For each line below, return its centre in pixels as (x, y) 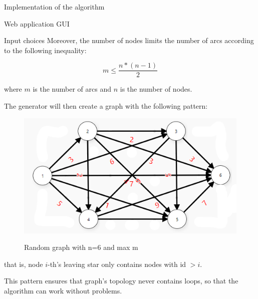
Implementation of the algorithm (54, 7)
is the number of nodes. (156, 89)
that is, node (24, 264)
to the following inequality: (45, 50)
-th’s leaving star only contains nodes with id (117, 264)
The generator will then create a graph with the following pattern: (106, 106)
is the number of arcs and (72, 89)
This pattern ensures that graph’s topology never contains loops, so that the (121, 281)
